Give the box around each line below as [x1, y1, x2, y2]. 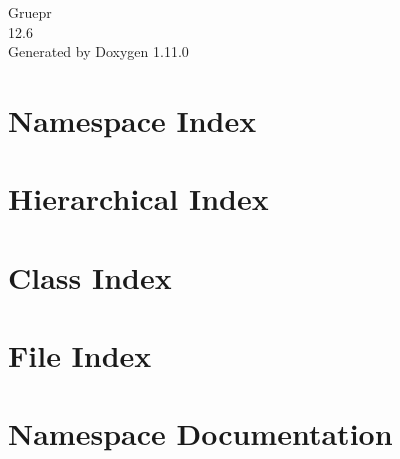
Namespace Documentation [8, 413, 393, 454]
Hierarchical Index [8, 178, 269, 219]
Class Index [8, 256, 172, 297]
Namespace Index [8, 99, 257, 140]
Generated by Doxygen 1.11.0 [8, 41, 189, 62]
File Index [8, 335, 152, 376]
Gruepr [8, 2, 52, 22]
